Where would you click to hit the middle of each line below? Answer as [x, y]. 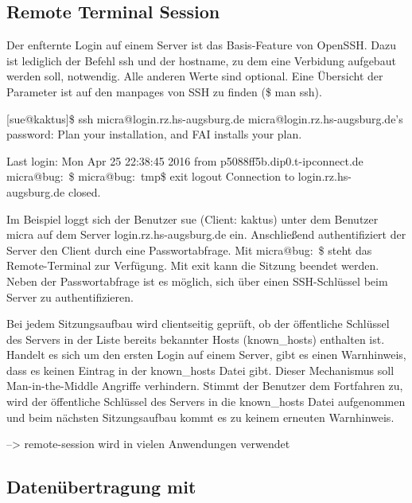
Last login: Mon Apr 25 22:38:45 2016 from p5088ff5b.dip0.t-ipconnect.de [185, 160]
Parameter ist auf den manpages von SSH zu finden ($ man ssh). [164, 91]
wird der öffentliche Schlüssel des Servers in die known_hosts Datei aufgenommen [206, 402]
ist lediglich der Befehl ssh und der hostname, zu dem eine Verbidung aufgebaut [201, 60]
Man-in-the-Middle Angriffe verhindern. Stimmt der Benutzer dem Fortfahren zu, [205, 386]
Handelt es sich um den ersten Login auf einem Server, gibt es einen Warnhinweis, [206, 355]
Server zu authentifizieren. [70, 296]
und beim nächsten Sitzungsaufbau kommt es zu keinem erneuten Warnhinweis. [200, 417]
